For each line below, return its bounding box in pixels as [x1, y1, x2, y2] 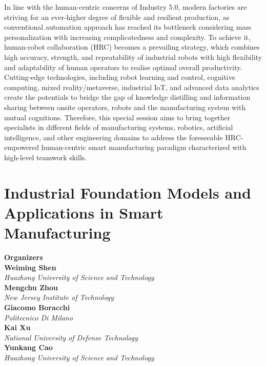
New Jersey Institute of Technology [4, 292, 114, 303]
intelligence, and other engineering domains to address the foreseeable [4, 132, 223, 142]
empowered [4, 142, 39, 153]
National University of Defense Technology [4, 332, 138, 342]
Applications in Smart [4, 202, 163, 223]
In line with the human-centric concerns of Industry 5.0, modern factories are [4, 2, 247, 12]
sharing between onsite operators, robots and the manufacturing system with [4, 101, 246, 112]
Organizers [4, 252, 43, 262]
